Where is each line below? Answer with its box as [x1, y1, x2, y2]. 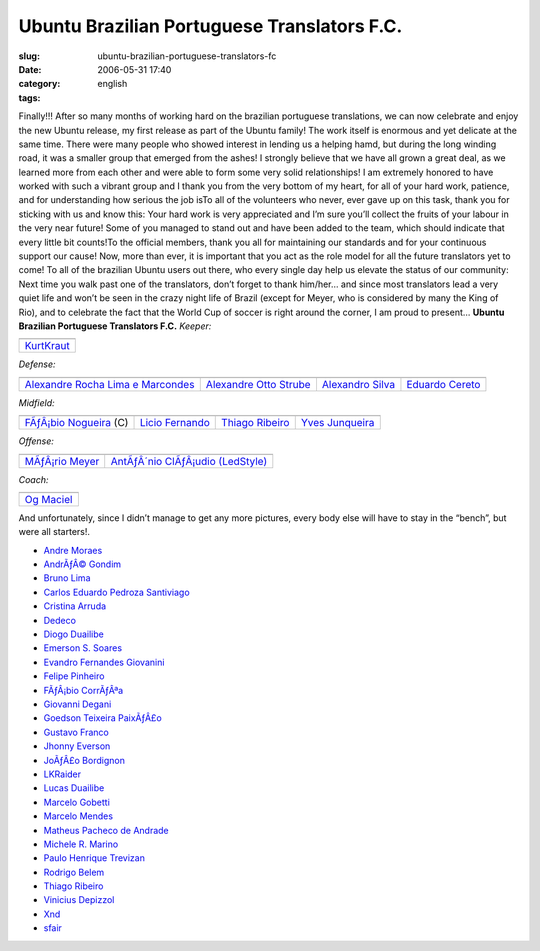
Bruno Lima [43, 572, 91, 584]
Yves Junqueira [300, 416, 375, 430]
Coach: [18, 473, 49, 485]
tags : [18, 91, 41, 104]
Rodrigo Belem [43, 866, 105, 878]
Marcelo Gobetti [43, 796, 110, 808]
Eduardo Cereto [406, 377, 481, 391]
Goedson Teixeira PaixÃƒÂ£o [43, 712, 162, 724]
